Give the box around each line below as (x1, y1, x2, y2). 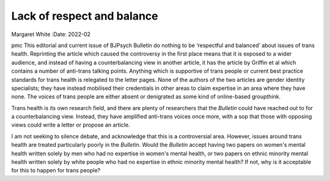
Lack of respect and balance (11, 9, 158, 23)
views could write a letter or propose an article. (11, 121, 131, 128)
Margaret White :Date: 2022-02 (11, 31, 91, 38)
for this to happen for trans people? (11, 167, 101, 174)
